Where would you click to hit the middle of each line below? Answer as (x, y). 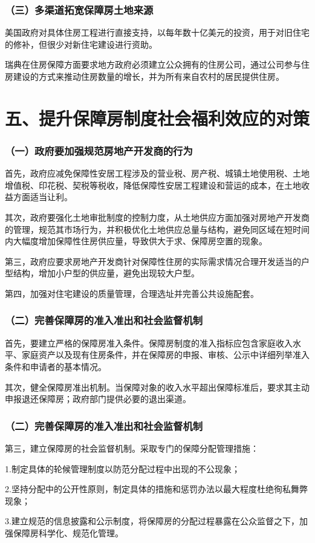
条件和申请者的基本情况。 (56, 366)
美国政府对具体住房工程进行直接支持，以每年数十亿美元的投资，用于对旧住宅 (157, 32)
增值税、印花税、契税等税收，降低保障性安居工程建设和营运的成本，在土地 (153, 185)
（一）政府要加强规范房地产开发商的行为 (99, 150)
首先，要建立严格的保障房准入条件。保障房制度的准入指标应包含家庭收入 (149, 343)
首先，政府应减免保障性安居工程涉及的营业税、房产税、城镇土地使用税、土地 (157, 173)
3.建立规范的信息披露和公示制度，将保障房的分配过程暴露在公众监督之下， (152, 521)
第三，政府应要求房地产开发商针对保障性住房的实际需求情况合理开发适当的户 (157, 261)
